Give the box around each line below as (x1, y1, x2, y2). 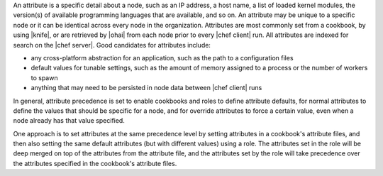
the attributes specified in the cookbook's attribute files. (13, 159, 177, 167)
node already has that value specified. (13, 116, 126, 125)
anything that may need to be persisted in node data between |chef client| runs (30, 84, 262, 92)
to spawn (30, 73, 58, 82)
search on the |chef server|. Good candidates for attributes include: (13, 40, 211, 49)
